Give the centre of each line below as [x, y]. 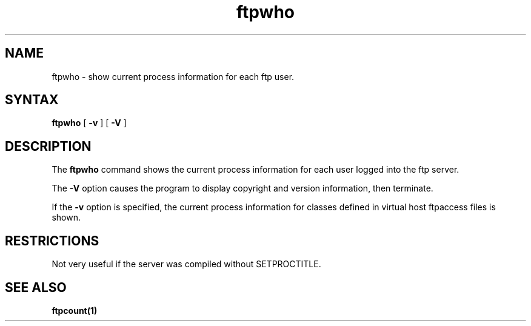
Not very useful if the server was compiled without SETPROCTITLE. [186, 264]
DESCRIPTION [48, 146]
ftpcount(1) [75, 310]
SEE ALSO [36, 287]
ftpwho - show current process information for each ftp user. [173, 76]
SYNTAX [32, 100]
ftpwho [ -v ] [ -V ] [89, 123]
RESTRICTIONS [52, 241]
